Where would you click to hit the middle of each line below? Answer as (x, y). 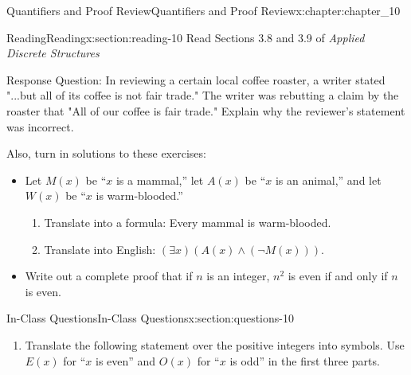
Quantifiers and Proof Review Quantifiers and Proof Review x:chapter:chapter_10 (204, 10)
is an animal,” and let (328, 180)
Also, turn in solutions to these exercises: (106, 153)
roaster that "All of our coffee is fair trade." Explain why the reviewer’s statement (206, 110)
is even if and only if (338, 276)
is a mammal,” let (160, 180)
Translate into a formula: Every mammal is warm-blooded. (188, 222)
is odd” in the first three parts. (305, 360)
